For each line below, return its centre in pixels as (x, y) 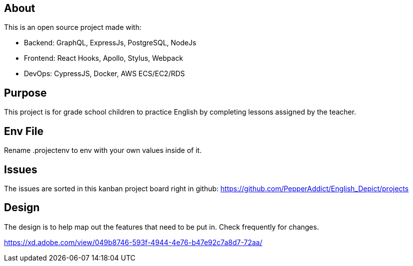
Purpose (25, 93)
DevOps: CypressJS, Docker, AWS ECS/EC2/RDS (105, 74)
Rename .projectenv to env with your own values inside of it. (103, 150)
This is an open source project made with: (73, 27)
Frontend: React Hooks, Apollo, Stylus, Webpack (104, 58)
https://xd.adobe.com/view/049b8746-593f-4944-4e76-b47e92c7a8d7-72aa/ (133, 242)
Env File (24, 131)
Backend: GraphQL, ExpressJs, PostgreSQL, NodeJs (110, 43)
